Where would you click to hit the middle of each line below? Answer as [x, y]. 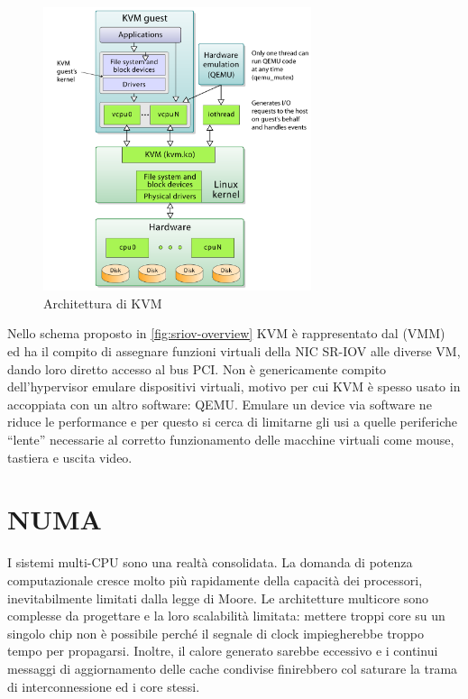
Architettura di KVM [103, 303]
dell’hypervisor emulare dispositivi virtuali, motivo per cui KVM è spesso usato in [234, 386]
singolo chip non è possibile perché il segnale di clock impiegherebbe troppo [216, 633]
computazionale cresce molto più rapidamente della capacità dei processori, [215, 579]
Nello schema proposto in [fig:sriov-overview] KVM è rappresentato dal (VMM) [226, 333]
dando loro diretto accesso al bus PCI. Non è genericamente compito [197, 368]
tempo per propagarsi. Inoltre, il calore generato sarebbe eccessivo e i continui [223, 651]
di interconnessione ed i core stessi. [104, 686]
